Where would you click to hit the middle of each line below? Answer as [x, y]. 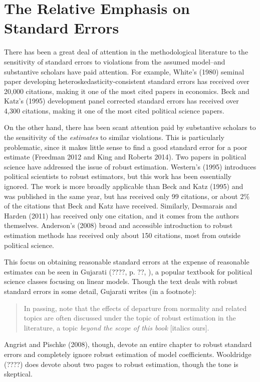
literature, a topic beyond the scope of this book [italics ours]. [116, 327]
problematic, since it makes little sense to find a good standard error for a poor [126, 147]
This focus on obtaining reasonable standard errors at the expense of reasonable [127, 262]
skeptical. [18, 374]
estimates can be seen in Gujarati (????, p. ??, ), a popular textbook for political [128, 271]
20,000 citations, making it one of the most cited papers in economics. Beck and [127, 91]
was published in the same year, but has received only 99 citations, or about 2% [127, 196]
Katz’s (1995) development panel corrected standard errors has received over [121, 101]
